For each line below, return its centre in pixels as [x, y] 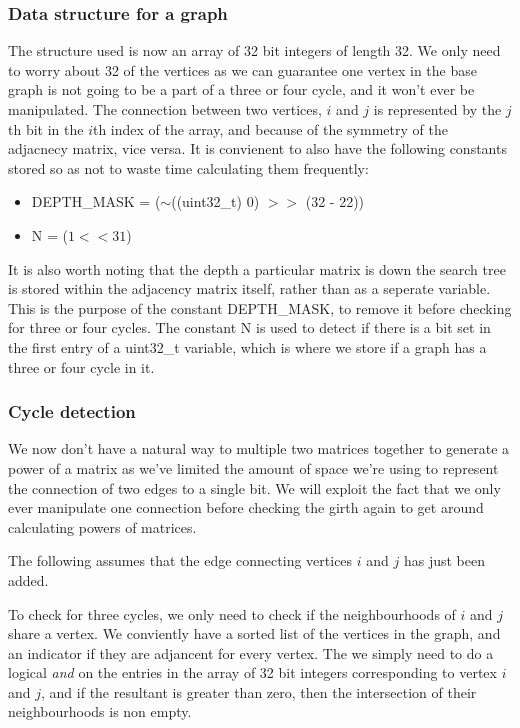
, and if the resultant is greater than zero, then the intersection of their [259, 691]
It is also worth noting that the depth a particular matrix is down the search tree [257, 268]
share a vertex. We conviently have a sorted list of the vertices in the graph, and [254, 633]
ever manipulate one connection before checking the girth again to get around [246, 507]
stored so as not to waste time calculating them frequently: [188, 167]
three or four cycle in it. [81, 366]
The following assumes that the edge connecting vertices [180, 560]
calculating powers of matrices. [102, 526]
